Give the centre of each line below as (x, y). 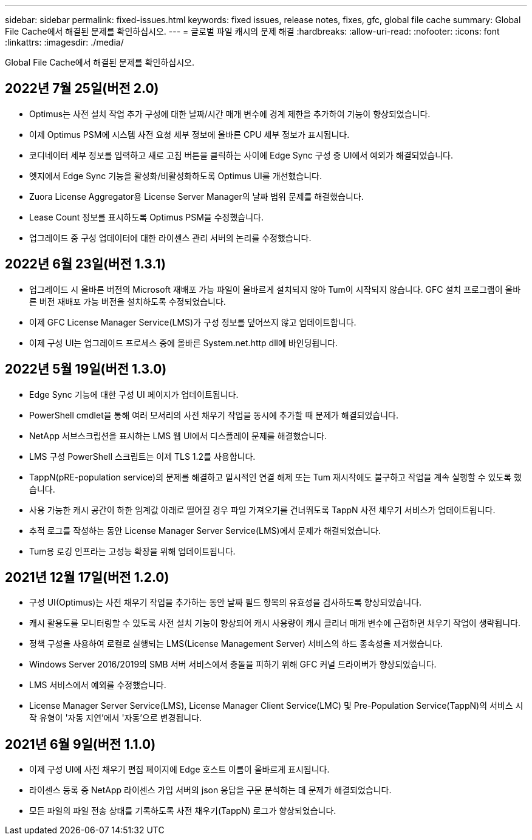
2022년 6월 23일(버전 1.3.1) (85, 264)
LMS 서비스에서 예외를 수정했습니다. (98, 685)
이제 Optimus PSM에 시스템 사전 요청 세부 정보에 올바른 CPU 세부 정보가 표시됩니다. (189, 134)
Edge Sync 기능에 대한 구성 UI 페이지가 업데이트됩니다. (134, 394)
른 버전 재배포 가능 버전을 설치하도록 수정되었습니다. (128, 301)
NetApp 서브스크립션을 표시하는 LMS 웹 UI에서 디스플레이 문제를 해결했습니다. (178, 435)
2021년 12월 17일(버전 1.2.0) (87, 577)
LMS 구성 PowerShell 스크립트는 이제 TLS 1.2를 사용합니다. (142, 456)
